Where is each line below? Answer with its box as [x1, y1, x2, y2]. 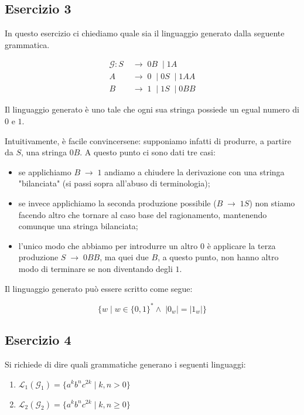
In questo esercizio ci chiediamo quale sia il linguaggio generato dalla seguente [5, 27, 285, 39]
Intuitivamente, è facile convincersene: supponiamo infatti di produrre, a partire [5, 134, 291, 147]
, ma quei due [100, 251, 149, 263]
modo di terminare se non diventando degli [18, 263, 173, 275]
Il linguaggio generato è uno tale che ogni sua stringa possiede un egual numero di [5, 103, 299, 115]
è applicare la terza [207, 239, 276, 251]
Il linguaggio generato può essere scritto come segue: [5, 282, 193, 294]
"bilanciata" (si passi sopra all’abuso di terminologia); [18, 177, 210, 189]
